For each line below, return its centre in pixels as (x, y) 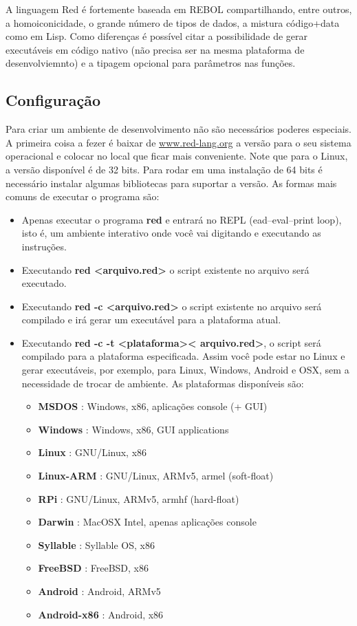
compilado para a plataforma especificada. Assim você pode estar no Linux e (183, 356)
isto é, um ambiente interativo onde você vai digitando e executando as (171, 233)
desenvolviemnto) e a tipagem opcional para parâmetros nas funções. (151, 63)
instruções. (44, 246)
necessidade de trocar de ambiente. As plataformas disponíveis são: (163, 383)
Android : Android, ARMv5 (99, 591)
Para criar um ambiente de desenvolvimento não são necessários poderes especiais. (178, 129)
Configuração (53, 100)
